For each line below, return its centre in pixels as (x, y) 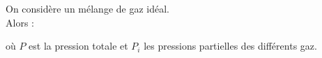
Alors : (20, 22)
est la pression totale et (78, 46)
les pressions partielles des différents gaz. (230, 46)
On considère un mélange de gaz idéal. (87, 8)
